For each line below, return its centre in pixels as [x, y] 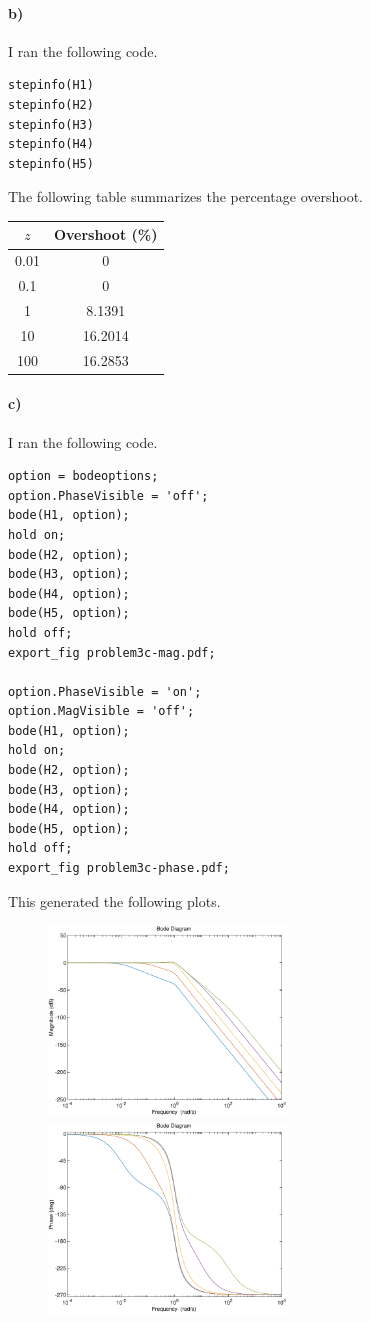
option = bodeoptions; [83, 476]
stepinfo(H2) [51, 104]
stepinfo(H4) [51, 144]
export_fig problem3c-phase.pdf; [119, 868]
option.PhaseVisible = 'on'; [105, 691]
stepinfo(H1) [51, 85]
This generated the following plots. [114, 900]
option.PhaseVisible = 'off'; [108, 495]
